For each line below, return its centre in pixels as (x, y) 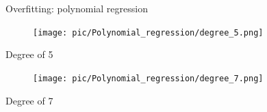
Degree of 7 (29, 100)
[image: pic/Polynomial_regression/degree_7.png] (148, 78)
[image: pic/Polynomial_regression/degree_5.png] (148, 32)
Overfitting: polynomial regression (77, 8)
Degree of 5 (29, 54)
